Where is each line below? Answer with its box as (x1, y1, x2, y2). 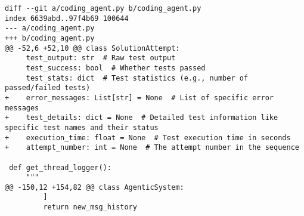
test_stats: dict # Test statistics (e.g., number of (26, 73, 249, 82)
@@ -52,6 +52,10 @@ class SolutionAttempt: (5, 44, 180, 53)
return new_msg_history (43, 203, 137, 212)
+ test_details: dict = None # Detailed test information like (5, 113, 278, 122)
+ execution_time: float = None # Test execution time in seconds (5, 133, 291, 142)
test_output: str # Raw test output (26, 54, 176, 63)
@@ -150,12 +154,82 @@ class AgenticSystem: (5, 183, 184, 192)
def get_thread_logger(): (9, 163, 111, 172)
